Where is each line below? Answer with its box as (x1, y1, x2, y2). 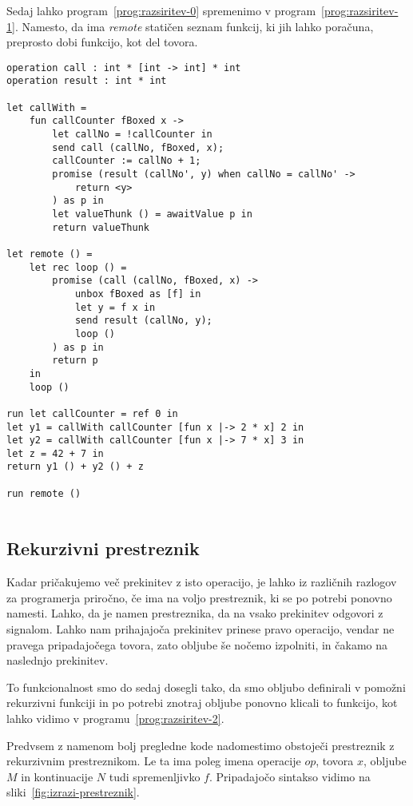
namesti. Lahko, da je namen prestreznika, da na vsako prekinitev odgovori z (6, 605, 383, 621)
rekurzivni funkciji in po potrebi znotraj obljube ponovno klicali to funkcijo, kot (6, 694, 398, 711)
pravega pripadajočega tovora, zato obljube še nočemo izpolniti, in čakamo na (6, 636, 387, 653)
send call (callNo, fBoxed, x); (52, 141, 224, 153)
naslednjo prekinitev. (6, 652, 109, 669)
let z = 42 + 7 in (6, 447, 104, 459)
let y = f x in (74, 301, 156, 313)
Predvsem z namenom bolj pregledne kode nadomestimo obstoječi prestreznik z (6, 737, 395, 753)
